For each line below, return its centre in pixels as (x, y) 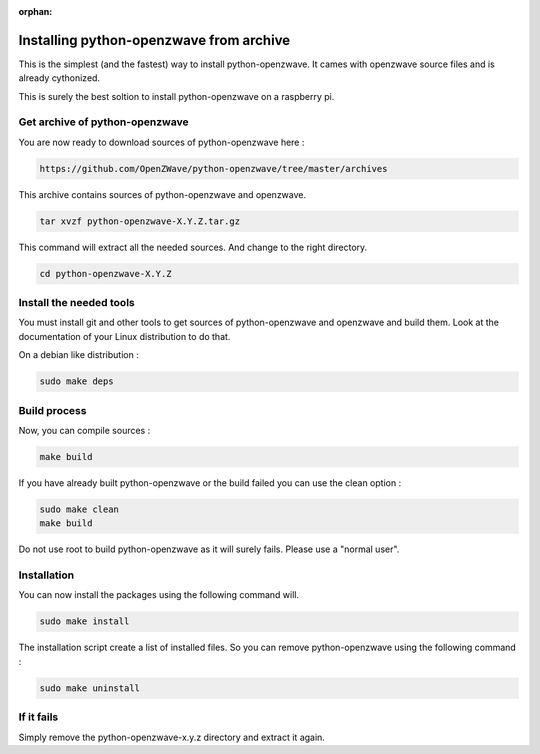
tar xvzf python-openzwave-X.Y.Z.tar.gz (139, 221)
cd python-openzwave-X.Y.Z (105, 273)
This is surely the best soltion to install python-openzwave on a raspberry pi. (176, 96)
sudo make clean (79, 509)
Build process (52, 410)
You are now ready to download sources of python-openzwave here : (161, 142)
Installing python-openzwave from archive (154, 40)
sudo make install (84, 621)
